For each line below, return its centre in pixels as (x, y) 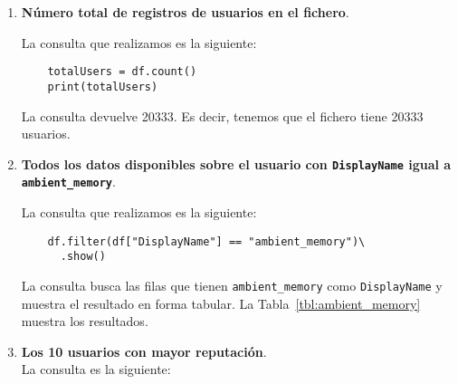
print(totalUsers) (103, 86)
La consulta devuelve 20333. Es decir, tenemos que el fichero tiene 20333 (222, 115)
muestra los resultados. (85, 321)
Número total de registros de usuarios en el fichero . (185, 12)
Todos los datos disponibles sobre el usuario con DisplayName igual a (236, 163)
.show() (83, 257)
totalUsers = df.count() (122, 72)
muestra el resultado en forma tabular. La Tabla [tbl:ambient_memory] (221, 303)
